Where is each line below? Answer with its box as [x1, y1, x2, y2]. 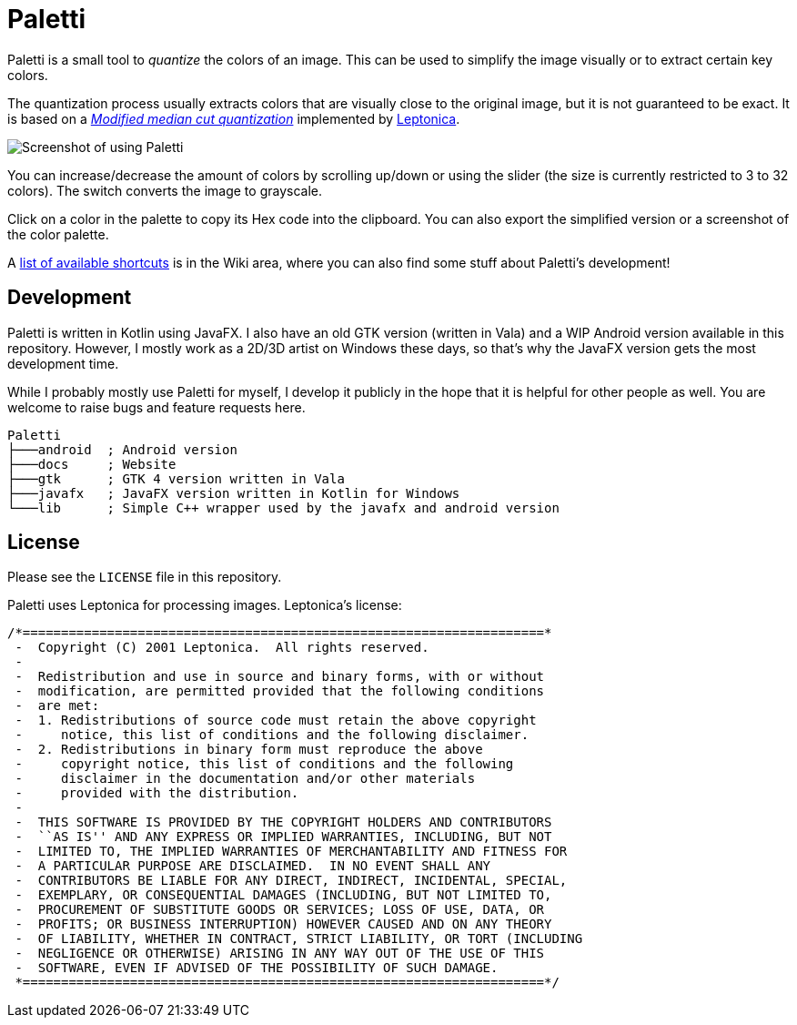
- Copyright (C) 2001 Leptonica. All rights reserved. [15, 640, 429, 655]
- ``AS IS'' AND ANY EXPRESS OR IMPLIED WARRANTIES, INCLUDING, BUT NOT [15, 829, 552, 845]
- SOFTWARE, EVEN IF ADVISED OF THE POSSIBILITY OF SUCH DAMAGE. [15, 960, 499, 976]
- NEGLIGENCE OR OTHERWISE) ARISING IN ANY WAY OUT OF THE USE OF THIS [15, 946, 545, 961]
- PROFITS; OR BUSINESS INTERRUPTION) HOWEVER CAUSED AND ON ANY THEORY [15, 917, 552, 932]
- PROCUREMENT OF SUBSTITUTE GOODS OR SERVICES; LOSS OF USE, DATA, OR [15, 902, 545, 918]
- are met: [15, 698, 100, 714]
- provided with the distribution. [15, 786, 299, 801]
